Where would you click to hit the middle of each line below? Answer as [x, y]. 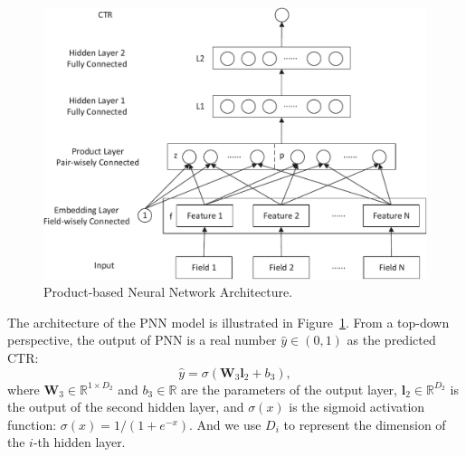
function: [32, 424]
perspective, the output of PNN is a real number [142, 340]
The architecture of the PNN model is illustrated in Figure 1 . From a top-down [228, 322]
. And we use [225, 424]
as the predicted [391, 340]
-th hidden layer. [79, 442]
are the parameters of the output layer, [289, 389]
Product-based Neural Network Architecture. [168, 292]
